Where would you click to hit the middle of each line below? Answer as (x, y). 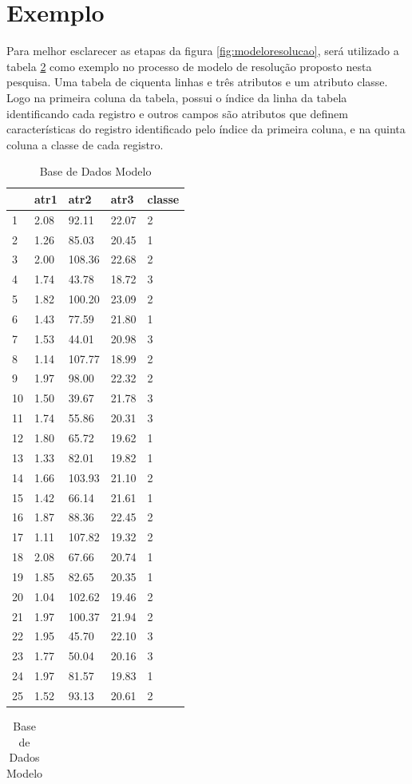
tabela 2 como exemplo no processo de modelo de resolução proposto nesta (189, 66)
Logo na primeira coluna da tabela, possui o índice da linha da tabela (177, 97)
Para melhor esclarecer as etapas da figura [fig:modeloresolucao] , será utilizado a (203, 51)
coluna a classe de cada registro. (85, 144)
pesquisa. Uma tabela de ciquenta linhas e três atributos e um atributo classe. (197, 82)
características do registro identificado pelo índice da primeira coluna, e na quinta (206, 129)
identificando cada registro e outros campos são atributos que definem (177, 113)
